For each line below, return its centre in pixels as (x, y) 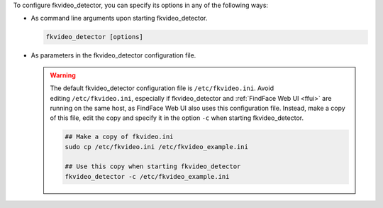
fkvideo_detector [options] (94, 37)
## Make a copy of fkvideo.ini (119, 137)
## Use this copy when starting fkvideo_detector (153, 166)
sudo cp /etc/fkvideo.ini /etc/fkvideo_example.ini (156, 147)
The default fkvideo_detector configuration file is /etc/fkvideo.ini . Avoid (162, 88)
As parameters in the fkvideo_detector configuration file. (113, 55)
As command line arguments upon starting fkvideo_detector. (119, 18)
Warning (63, 75)
